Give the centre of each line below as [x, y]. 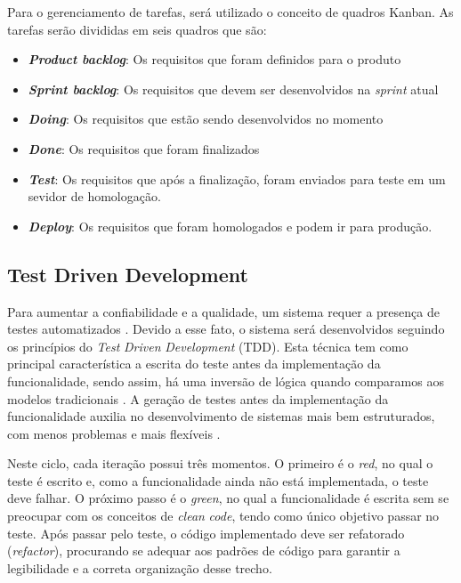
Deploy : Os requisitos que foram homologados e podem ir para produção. [230, 226]
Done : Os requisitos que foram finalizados [144, 148]
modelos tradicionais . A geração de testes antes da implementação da [198, 398]
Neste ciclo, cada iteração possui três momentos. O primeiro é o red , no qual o [220, 463]
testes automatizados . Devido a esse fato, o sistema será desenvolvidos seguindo [226, 329]
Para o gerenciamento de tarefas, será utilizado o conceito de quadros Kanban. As [230, 12]
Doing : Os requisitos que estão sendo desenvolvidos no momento [206, 119]
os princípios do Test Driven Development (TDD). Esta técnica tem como [208, 346]
